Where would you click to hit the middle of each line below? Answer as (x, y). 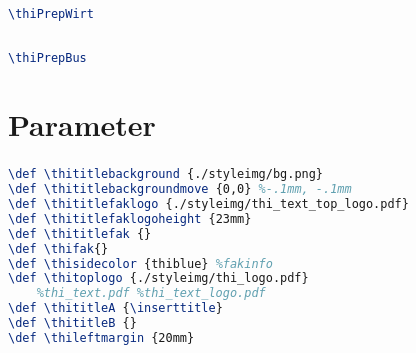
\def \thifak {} (58, 248)
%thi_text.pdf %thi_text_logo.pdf (151, 293)
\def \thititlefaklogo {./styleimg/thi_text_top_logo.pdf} (208, 204)
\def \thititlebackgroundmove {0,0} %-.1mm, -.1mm (180, 189)
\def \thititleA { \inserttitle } (115, 308)
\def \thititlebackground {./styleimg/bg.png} (166, 174)
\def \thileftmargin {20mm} (101, 337)
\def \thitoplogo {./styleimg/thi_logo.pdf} (158, 278)
